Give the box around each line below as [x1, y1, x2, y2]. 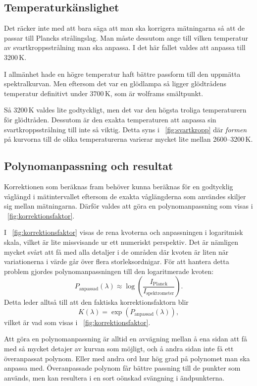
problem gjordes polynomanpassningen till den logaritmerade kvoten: [4, 266, 214, 276]
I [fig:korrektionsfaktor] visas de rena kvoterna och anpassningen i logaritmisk [4, 227, 243, 237]
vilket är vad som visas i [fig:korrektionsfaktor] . [4, 317, 151, 327]
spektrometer [146, 291, 174, 296]
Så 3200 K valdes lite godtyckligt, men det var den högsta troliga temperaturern [4, 105, 247, 115]
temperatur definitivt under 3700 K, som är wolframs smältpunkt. [4, 88, 204, 98]
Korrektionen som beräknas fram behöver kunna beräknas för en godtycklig [4, 181, 233, 191]
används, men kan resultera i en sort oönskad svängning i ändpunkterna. [4, 372, 225, 383]
